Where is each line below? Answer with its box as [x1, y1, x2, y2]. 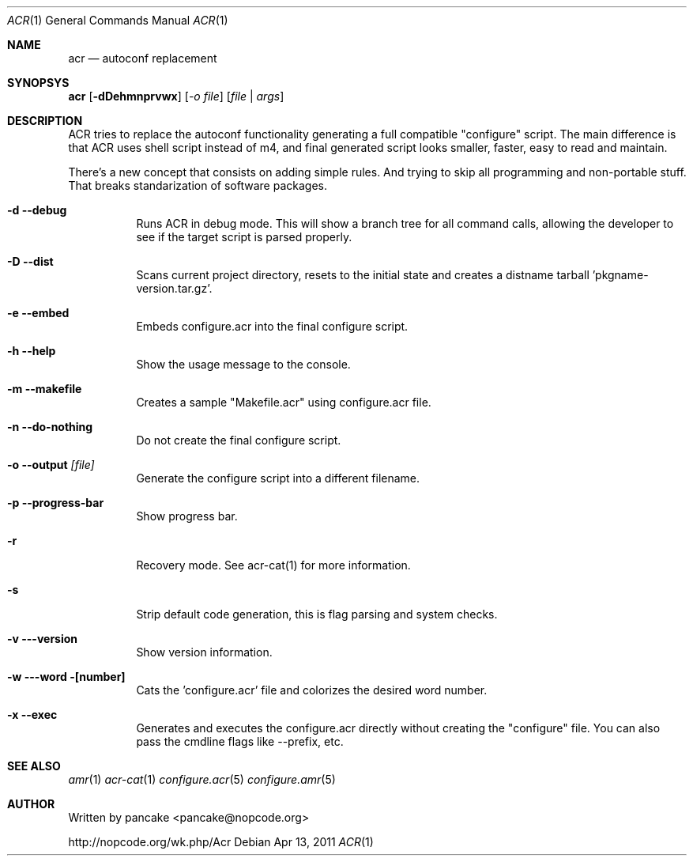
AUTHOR [7, 797, 55, 811]
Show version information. [136, 645, 273, 659]
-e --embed [7, 306, 70, 319]
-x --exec [7, 708, 58, 721]
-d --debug [7, 203, 67, 217]
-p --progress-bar [7, 496, 104, 509]
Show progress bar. [136, 509, 238, 523]
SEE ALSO [7, 759, 61, 773]
